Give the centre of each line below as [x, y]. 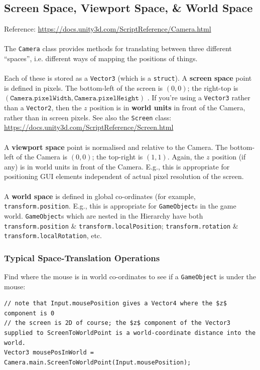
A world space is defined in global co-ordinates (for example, [100, 196]
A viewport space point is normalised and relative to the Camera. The [116, 147]
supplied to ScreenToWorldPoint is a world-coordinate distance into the [130, 333]
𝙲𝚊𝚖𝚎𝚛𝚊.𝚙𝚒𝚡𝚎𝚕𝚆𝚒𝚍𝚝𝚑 [41, 99]
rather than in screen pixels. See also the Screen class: [88, 117]
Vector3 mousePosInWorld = [49, 353]
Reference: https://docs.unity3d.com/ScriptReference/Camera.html [108, 29]
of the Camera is [42, 157]
